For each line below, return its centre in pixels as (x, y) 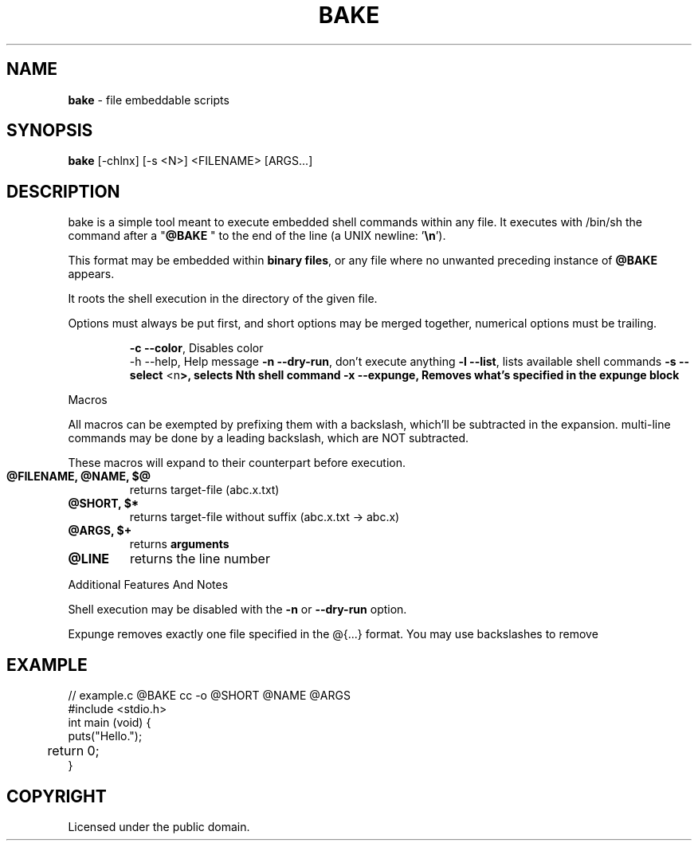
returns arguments (179, 544)
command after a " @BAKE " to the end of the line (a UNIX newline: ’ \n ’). (257, 236)
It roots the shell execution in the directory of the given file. (223, 299)
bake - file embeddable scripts (149, 100)
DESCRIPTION (63, 191)
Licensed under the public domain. (159, 826)
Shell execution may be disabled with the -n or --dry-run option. (237, 610)
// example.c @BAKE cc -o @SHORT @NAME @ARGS (209, 696)
